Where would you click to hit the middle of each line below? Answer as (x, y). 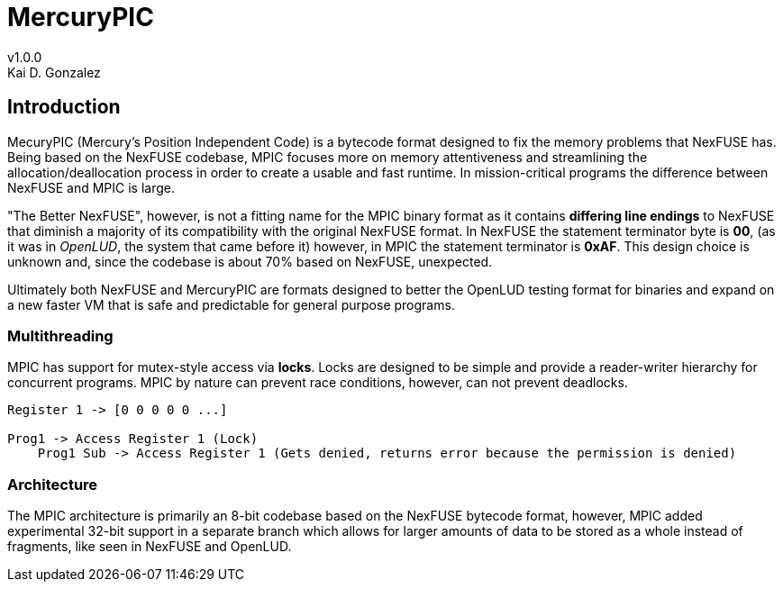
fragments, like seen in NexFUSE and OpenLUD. (150, 547)
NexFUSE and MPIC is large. (91, 187)
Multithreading (60, 335)
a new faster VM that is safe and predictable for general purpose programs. (231, 304)
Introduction (64, 107)
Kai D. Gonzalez (54, 72)
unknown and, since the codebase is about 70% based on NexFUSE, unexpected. (250, 261)
